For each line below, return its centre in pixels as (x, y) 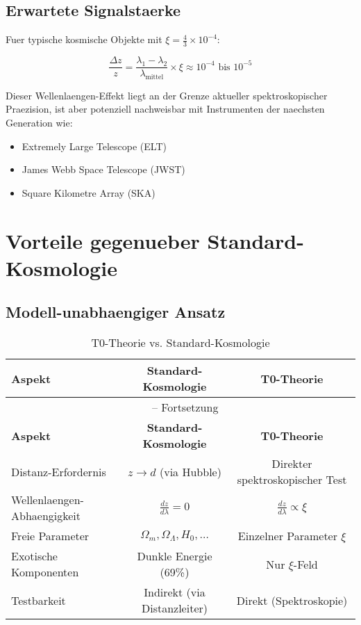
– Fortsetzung (185, 407)
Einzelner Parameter (287, 536)
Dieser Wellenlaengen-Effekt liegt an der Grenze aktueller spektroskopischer (167, 95)
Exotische (34, 556)
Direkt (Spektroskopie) (292, 600)
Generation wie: (39, 123)
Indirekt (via (175, 592)
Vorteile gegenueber (103, 240)
